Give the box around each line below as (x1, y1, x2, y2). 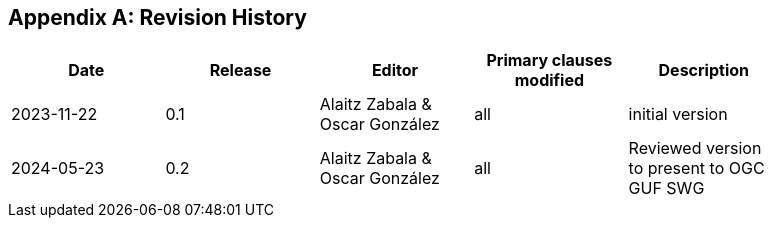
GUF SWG (628, 178, 705, 199)
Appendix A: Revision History (8, 5, 307, 30)
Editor (371, 60, 419, 81)
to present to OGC (628, 158, 765, 179)
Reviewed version (628, 138, 762, 159)
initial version (628, 104, 728, 125)
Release (209, 60, 272, 81)
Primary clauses (486, 50, 613, 71)
